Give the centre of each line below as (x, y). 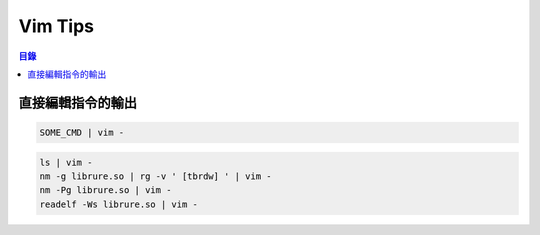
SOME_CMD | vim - (82, 132)
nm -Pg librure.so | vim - (105, 190)
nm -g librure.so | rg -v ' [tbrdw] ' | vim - (155, 176)
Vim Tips (56, 26)
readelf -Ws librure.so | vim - (119, 204)
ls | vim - (66, 162)
